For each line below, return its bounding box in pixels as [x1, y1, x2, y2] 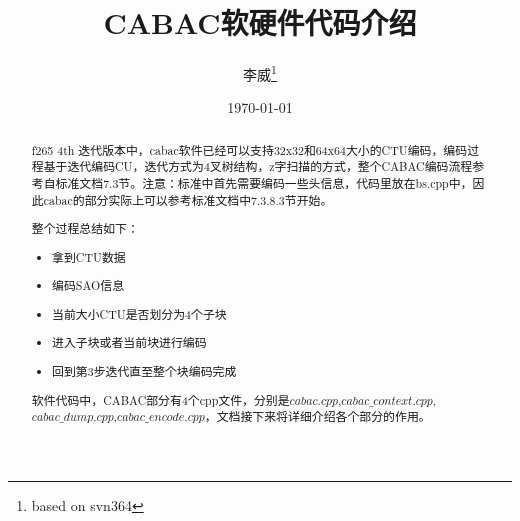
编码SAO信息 [52, 277, 125, 294]
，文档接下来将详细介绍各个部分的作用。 [204, 408, 431, 425]
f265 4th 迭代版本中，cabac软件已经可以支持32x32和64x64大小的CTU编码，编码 [31, 141, 468, 158]
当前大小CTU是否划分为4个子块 [52, 305, 227, 322]
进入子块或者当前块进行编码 [52, 334, 207, 351]
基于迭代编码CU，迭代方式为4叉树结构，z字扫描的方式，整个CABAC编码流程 [43, 158, 473, 175]
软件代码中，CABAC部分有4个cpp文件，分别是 [31, 391, 290, 408]
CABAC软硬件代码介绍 [103, 2, 417, 43]
